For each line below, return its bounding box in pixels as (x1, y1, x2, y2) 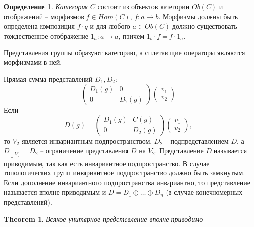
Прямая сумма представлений (4, 73, 93, 84)
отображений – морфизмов (4, 11, 84, 21)
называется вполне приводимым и (4, 187, 106, 197)
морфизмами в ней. (4, 57, 62, 67)
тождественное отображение (4, 30, 89, 41)
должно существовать (172, 21, 237, 31)
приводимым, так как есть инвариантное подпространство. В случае (4, 158, 210, 168)
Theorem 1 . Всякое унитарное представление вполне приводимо (4, 213, 203, 224)
